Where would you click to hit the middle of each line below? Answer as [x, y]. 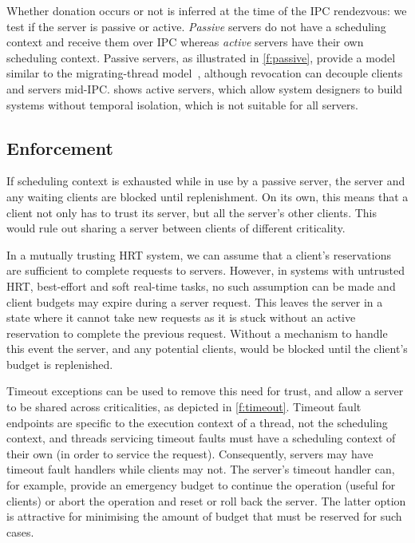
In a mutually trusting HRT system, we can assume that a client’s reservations [199, 254]
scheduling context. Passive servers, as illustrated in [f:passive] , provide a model [201, 57]
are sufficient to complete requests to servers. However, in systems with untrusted [206, 270]
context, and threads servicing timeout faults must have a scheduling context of [201, 438]
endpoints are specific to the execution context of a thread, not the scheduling [197, 422]
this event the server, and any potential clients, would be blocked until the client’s [207, 349]
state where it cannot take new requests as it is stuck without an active [181, 317]
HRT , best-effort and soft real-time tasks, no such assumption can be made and [201, 285]
